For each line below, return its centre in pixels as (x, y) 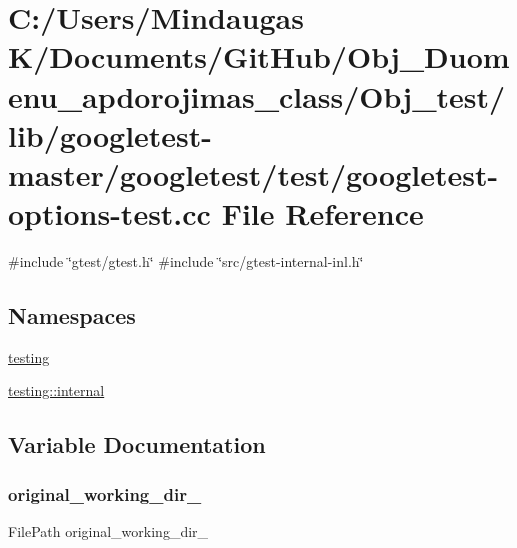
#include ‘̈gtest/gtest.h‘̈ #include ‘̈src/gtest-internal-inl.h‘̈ (186, 261)
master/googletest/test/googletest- (253, 173)
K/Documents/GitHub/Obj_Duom (259, 56)
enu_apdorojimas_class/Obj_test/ (257, 95)
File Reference (322, 213)
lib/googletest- (110, 134)
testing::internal (56, 390)
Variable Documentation (137, 444)
